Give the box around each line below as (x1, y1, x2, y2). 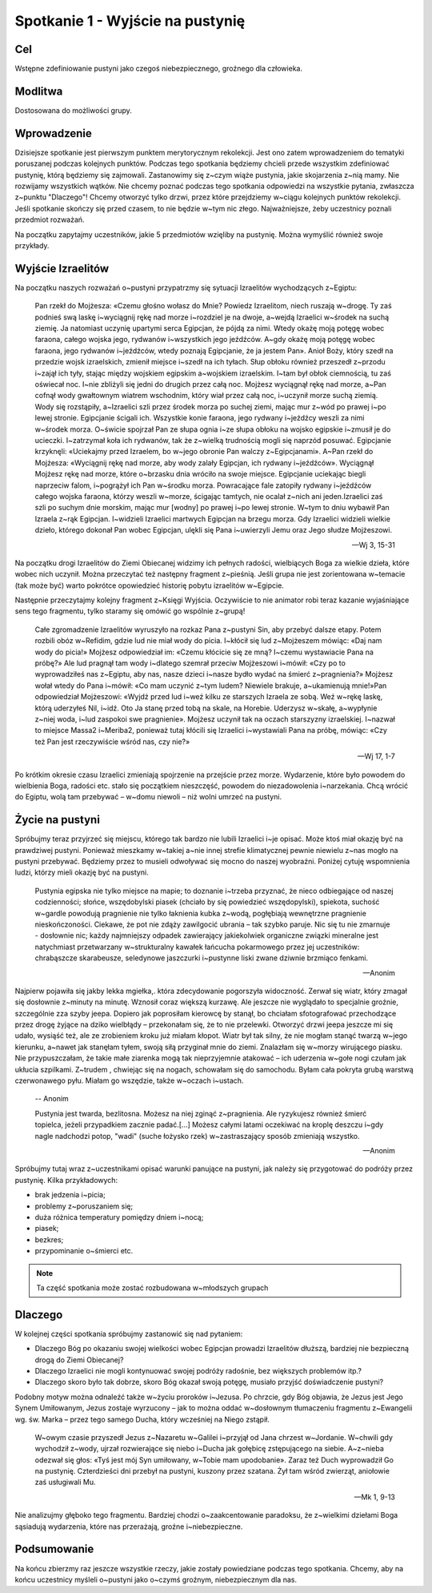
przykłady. (14, 241, 50, 250)
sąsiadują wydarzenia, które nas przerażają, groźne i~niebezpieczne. (14, 1522, 243, 1531)
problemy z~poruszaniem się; (34, 1201, 134, 1211)
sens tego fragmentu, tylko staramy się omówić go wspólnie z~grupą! (14, 606, 246, 616)
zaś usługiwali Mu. (34, 1478, 96, 1487)
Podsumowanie (14, 1543, 94, 1556)
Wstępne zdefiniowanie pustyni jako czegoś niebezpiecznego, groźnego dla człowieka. (14, 64, 303, 74)
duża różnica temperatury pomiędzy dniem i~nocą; (34, 1212, 204, 1221)
